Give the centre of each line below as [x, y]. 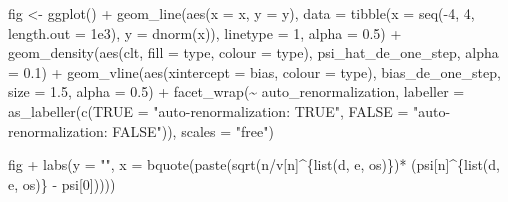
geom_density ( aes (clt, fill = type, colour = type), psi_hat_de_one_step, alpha [253, 52]
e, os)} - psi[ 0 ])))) [62, 183]
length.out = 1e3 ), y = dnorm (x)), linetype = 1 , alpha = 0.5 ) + [205, 32]
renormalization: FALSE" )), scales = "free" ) [141, 130]
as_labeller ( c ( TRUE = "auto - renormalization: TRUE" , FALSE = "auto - [229, 110]
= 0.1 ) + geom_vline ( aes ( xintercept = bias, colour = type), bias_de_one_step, [254, 71]
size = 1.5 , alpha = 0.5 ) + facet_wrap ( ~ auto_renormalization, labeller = [236, 91]
